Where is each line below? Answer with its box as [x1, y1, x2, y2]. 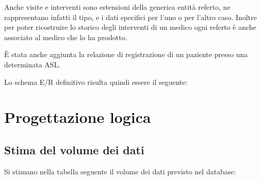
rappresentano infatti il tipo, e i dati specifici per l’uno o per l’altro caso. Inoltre [4, 11, 257, 22]
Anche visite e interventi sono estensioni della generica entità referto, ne [4, 2, 231, 12]
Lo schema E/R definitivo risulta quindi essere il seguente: [4, 76, 188, 87]
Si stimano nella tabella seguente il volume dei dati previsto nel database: [4, 166, 236, 176]
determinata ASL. [4, 59, 61, 69]
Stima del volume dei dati [4, 141, 144, 157]
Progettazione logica [4, 106, 151, 128]
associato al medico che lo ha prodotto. [4, 31, 127, 42]
